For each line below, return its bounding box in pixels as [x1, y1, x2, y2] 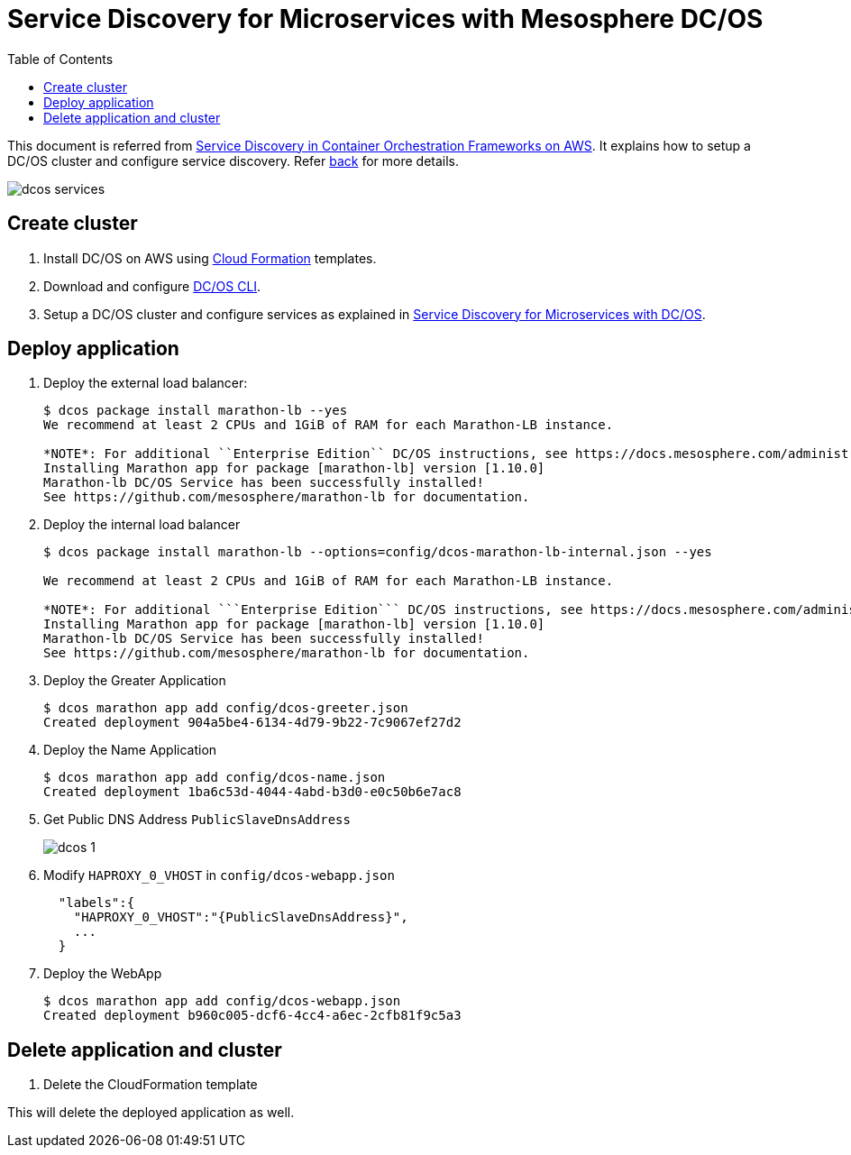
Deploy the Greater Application [43, 673, 226, 689]
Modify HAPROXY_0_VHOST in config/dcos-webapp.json [43, 867, 395, 884]
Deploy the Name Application [43, 742, 217, 758]
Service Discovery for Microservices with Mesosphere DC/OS [7, 4, 764, 34]
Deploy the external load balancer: [43, 375, 248, 391]
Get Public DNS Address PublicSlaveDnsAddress [43, 811, 351, 828]
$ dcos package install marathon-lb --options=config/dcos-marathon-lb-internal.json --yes [43, 545, 712, 560]
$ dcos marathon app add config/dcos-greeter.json [43, 701, 408, 716]
